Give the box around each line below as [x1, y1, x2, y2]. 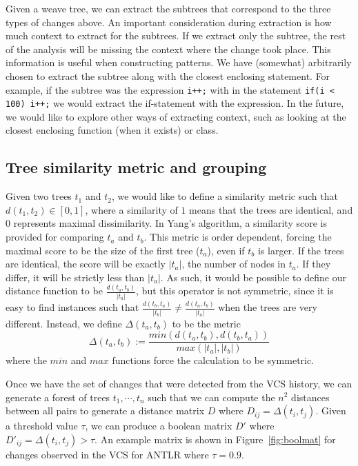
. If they [296, 256, 331, 271]
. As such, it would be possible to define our [160, 270, 346, 284]
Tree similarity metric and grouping [6, 156, 267, 178]
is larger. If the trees [257, 243, 344, 257]
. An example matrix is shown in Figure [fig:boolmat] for [95, 432, 336, 446]
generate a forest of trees [6, 389, 110, 404]
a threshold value [6, 418, 78, 433]
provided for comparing [6, 230, 104, 244]
